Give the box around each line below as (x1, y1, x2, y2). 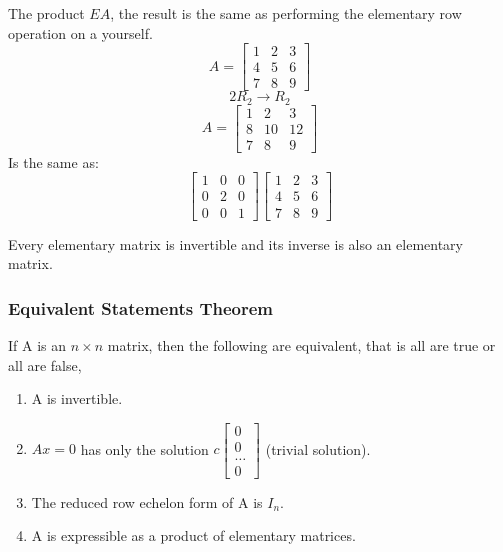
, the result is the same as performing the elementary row (110, 3, 462, 23)
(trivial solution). (265, 438, 371, 459)
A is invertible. (31, 388, 123, 409)
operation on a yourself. (8, 22, 153, 43)
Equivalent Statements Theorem (8, 295, 274, 320)
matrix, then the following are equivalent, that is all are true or (107, 334, 496, 355)
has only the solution (80, 438, 209, 459)
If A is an (8, 334, 67, 355)
